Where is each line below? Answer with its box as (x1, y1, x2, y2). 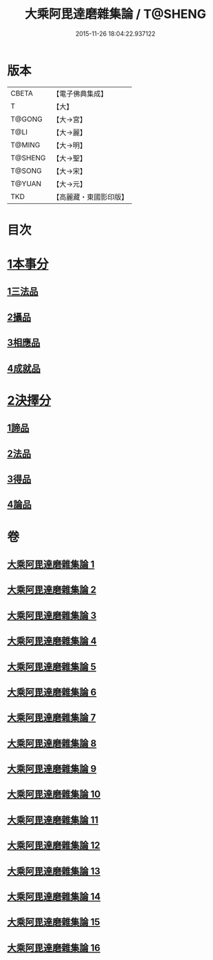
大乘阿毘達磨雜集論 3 (7, 609, 97, 621)
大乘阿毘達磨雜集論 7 (7, 712, 96, 724)
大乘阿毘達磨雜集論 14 (7, 891, 101, 903)
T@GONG (10, 114, 43, 124)
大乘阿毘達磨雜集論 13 (7, 865, 101, 877)
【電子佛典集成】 (52, 89, 108, 98)
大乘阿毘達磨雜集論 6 (7, 686, 97, 698)
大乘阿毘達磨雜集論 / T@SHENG (25, 6, 206, 22)
